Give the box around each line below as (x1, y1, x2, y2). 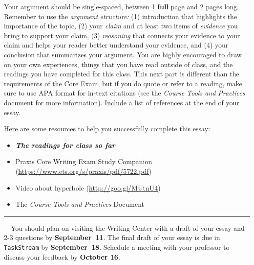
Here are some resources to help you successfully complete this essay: (4, 123, 210, 134)
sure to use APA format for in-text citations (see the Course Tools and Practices (4, 88, 245, 98)
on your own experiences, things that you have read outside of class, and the (4, 59, 233, 69)
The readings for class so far (15, 140, 115, 150)
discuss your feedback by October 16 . (4, 251, 120, 262)
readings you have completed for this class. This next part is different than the (4, 69, 239, 79)
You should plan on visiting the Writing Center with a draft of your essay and (11, 222, 245, 233)
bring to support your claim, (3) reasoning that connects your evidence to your (4, 30, 240, 40)
